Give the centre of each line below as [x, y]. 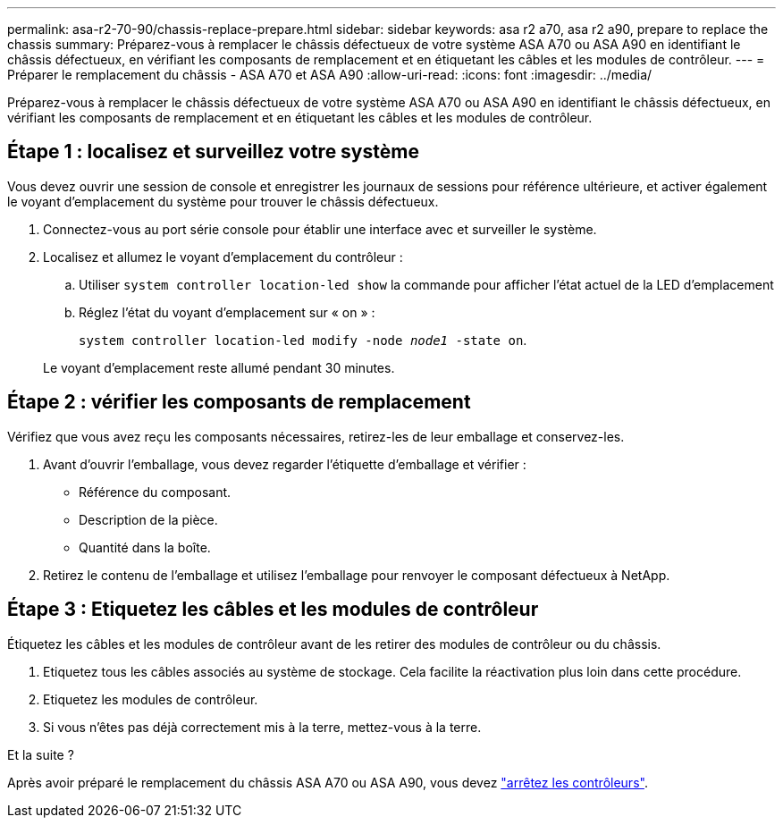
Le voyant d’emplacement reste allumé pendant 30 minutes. [219, 367]
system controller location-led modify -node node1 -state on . [303, 340]
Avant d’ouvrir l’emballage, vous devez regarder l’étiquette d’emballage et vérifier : [285, 464]
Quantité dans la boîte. [145, 547]
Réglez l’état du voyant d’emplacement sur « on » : [227, 312]
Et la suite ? [41, 754]
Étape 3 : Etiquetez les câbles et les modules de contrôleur [273, 610]
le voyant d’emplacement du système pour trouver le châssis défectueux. [223, 201]
